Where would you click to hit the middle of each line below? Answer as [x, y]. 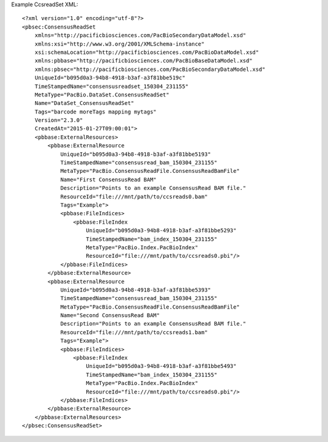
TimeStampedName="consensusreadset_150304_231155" [111, 86]
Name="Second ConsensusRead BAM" [110, 316]
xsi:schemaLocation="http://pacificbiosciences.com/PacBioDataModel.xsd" [147, 52]
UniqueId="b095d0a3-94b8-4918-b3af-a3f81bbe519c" [110, 78]
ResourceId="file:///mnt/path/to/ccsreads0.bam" [134, 196]
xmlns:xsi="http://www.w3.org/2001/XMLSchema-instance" [119, 44]
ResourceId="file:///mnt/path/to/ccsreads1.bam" [134, 332]
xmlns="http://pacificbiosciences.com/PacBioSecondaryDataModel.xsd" [140, 35]
